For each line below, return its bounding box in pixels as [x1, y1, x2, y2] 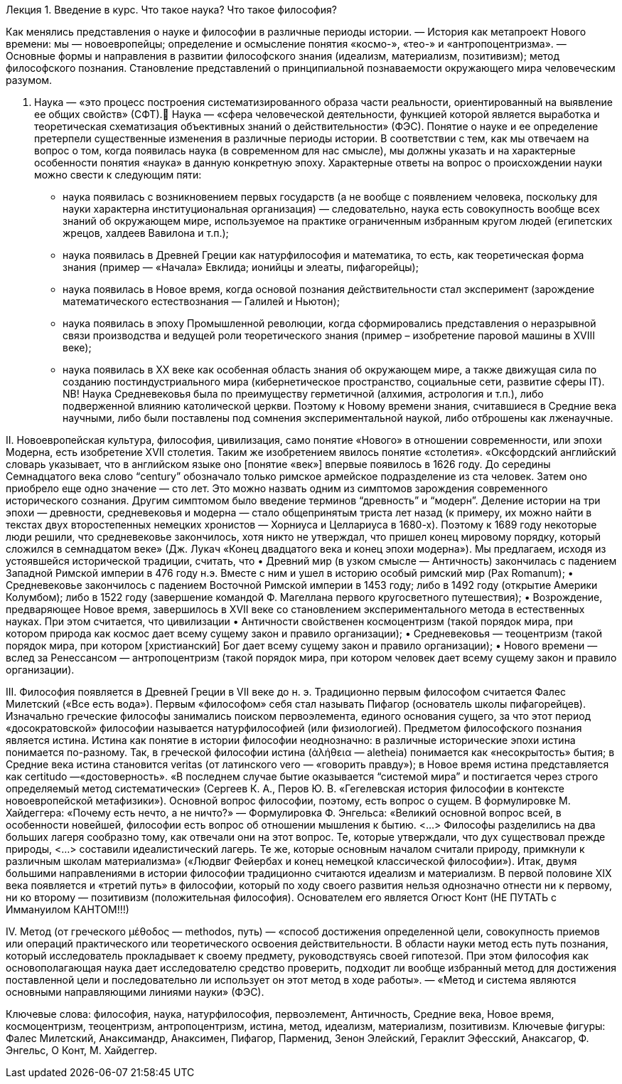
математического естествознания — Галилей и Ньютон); [63, 295, 340, 307]
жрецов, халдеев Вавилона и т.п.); [63, 227, 229, 239]
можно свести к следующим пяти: [34, 169, 202, 181]
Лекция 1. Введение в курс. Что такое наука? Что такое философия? [6, 4, 337, 16]
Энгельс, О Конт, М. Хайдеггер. [6, 1044, 158, 1056]
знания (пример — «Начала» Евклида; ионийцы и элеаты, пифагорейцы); [63, 261, 419, 273]
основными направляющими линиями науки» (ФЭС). [6, 986, 264, 998]
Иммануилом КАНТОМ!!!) [6, 903, 129, 915]
